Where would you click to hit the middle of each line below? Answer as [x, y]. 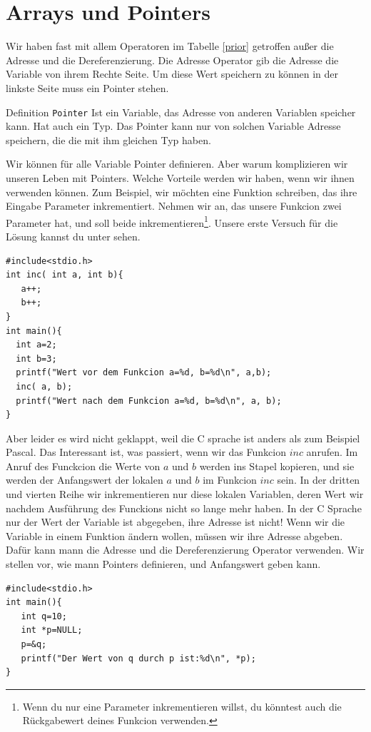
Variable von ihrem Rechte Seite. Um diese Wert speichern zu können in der [172, 74]
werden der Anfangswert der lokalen [85, 480]
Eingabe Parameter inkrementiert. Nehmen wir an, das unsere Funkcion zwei [174, 206]
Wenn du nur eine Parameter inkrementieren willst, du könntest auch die [182, 706]
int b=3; [36, 359]
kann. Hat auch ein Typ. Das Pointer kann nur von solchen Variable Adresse [173, 126]
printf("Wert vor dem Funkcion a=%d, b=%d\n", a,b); [144, 373]
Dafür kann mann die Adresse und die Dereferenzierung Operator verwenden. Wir [185, 550]
